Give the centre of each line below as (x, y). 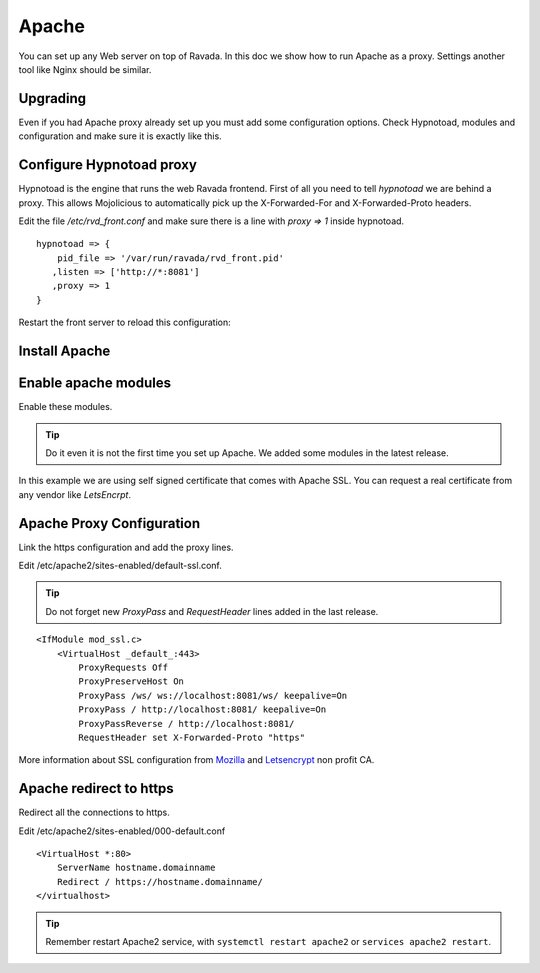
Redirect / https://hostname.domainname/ (160, 881)
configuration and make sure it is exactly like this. (120, 136)
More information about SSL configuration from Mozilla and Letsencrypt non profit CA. (196, 760)
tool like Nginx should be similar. (85, 69)
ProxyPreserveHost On (131, 681)
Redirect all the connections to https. (94, 812)
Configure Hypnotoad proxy (107, 165)
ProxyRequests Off (123, 667)
